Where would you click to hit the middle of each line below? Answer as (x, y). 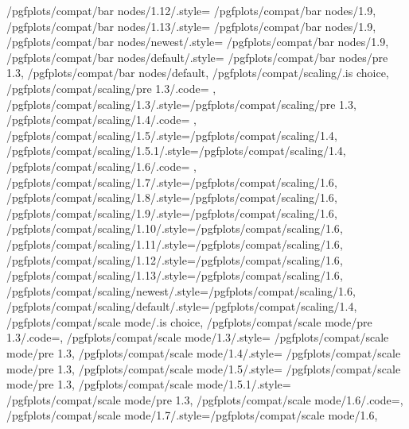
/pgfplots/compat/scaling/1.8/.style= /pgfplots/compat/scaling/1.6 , (172, 197)
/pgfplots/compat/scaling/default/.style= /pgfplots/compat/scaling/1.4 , (182, 306)
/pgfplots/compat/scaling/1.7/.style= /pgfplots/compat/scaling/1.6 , (172, 182)
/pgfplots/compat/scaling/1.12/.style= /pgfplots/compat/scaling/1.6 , (175, 259)
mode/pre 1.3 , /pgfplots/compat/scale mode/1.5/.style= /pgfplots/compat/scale (204, 368)
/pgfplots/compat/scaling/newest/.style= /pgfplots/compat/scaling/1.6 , (181, 290)
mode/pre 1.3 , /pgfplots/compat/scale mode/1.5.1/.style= (149, 384)
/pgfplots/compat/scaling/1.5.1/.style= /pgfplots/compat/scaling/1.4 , (176, 151)
